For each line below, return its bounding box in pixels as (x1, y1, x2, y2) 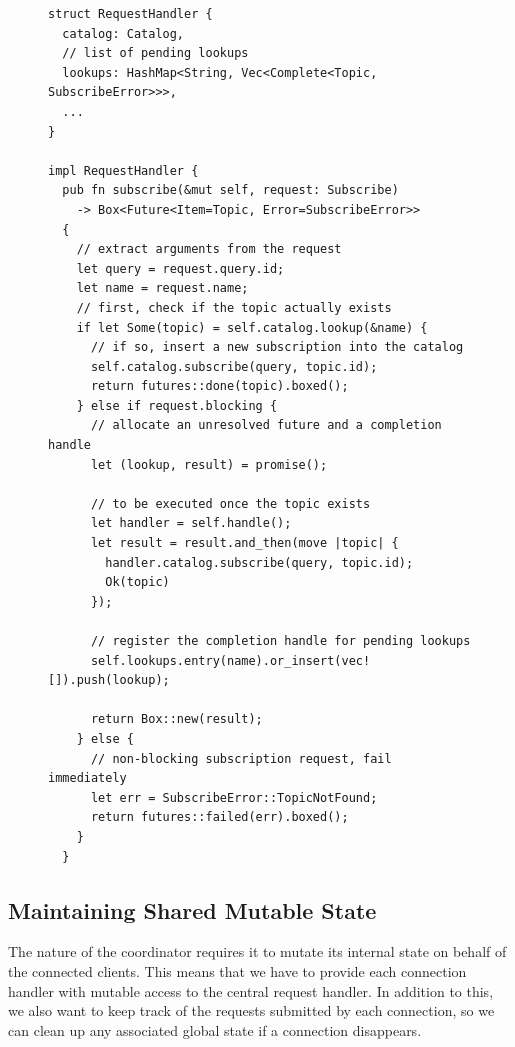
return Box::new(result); (90, 712, 263, 727)
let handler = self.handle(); (90, 516, 292, 531)
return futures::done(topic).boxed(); (90, 379, 349, 394)
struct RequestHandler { (48, 7, 213, 21)
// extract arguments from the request (76, 242, 342, 257)
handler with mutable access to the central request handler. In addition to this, (8, 980, 494, 1001)
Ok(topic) (105, 575, 170, 590)
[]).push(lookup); (48, 673, 170, 688)
